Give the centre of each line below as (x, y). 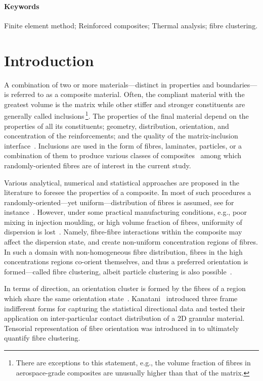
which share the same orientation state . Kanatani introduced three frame (121, 298)
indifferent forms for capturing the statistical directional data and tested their (125, 308)
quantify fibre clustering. (42, 338)
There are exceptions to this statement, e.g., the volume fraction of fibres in (133, 363)
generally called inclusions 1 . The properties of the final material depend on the (126, 115)
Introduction (49, 60)
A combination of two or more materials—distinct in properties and (109, 84)
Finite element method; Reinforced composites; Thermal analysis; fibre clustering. (131, 25)
